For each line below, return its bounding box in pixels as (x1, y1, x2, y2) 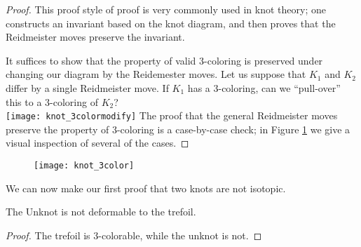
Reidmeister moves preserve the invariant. (6, 29, 185, 44)
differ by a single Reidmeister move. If (6, 80, 169, 95)
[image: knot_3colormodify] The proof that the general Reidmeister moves (6, 108, 338, 123)
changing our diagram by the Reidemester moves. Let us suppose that (6, 67, 306, 81)
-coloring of (50, 94, 98, 109)
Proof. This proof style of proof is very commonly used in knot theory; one (6, 2, 326, 16)
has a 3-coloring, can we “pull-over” (187, 80, 341, 95)
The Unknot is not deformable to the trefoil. (6, 204, 196, 219)
